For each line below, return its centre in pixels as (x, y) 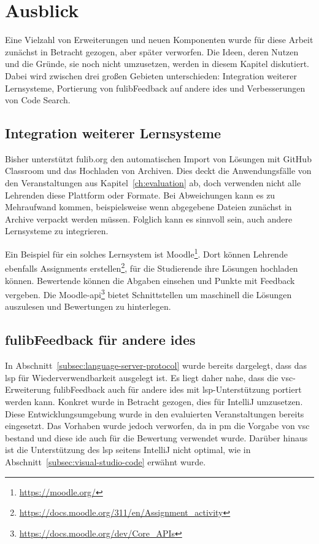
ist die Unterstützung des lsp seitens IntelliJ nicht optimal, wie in (128, 450)
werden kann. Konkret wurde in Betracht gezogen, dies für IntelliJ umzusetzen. (154, 401)
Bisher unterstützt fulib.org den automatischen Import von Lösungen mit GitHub (158, 158)
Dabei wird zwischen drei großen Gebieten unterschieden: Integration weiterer (151, 75)
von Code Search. (38, 100)
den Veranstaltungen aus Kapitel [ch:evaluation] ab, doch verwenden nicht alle (153, 183)
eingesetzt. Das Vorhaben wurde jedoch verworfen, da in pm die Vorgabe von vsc (157, 426)
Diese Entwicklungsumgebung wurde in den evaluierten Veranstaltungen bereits (155, 413)
